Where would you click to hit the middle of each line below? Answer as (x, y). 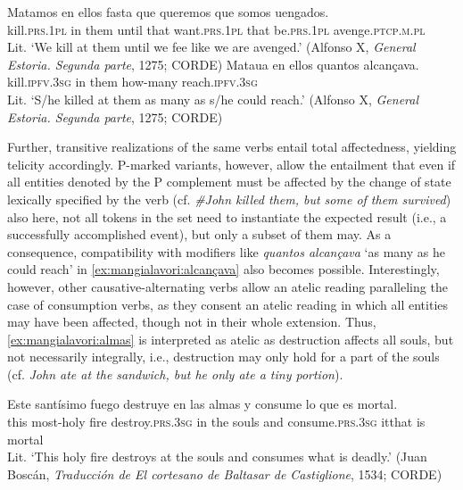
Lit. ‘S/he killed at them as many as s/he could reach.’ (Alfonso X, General (213, 99)
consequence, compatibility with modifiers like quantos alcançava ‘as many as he (226, 251)
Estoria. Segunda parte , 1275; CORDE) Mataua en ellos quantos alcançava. (213, 64)
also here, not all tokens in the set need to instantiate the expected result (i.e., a (227, 216)
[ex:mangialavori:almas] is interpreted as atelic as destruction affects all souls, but (231, 339)
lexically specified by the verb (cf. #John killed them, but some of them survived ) (229, 199)
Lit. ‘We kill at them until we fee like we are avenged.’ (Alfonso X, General (211, 47)
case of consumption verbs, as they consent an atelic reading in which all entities (228, 304)
